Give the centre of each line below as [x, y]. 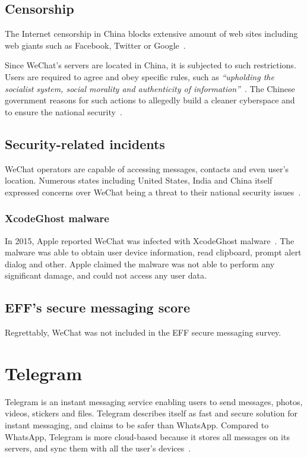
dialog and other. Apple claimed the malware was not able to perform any [140, 263]
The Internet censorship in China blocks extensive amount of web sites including [151, 34]
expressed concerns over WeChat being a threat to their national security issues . [153, 192]
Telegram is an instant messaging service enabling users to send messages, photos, [154, 401]
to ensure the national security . [64, 111]
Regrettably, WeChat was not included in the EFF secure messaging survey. [143, 332]
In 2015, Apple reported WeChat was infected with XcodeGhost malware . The [150, 240]
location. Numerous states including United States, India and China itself [139, 180]
